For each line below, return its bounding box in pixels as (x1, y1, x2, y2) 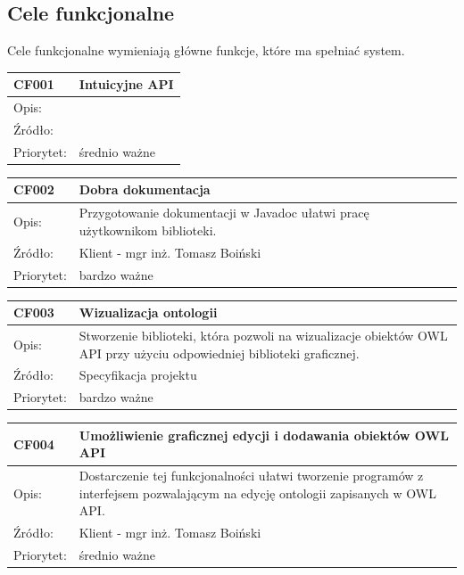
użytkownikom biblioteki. (79, 220, 217, 239)
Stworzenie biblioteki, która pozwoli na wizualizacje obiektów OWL (79, 325, 448, 344)
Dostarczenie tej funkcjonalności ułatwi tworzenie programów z (79, 466, 424, 485)
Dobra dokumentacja (79, 180, 211, 199)
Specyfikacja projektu (79, 366, 197, 384)
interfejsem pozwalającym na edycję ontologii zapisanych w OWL (79, 483, 436, 502)
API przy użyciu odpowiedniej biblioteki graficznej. (79, 343, 360, 362)
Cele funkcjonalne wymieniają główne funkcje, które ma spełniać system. (7, 41, 405, 60)
